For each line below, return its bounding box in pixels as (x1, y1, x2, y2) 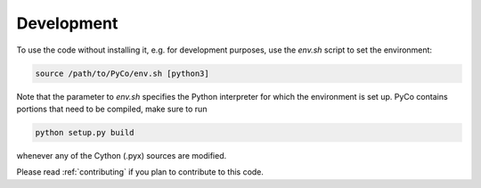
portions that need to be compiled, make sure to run (16, 103, 208, 114)
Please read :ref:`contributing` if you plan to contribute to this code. (16, 167, 265, 177)
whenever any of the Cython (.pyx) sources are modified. (16, 150, 227, 160)
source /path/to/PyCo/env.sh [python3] (35, 68, 209, 78)
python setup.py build (35, 127, 135, 137)
